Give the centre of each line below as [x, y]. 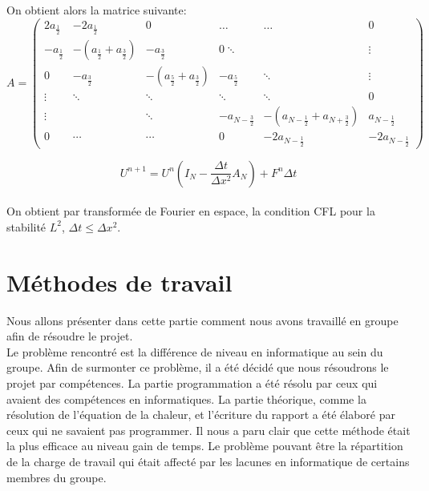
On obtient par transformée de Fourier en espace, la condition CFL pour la [191, 211]
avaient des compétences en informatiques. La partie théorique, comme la [186, 398]
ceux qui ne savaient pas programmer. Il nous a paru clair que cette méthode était [208, 430]
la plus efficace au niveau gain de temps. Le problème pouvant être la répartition [205, 446]
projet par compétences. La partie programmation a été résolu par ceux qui [192, 382]
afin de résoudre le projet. [70, 336]
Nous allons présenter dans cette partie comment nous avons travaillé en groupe [202, 320]
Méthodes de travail [119, 282]
